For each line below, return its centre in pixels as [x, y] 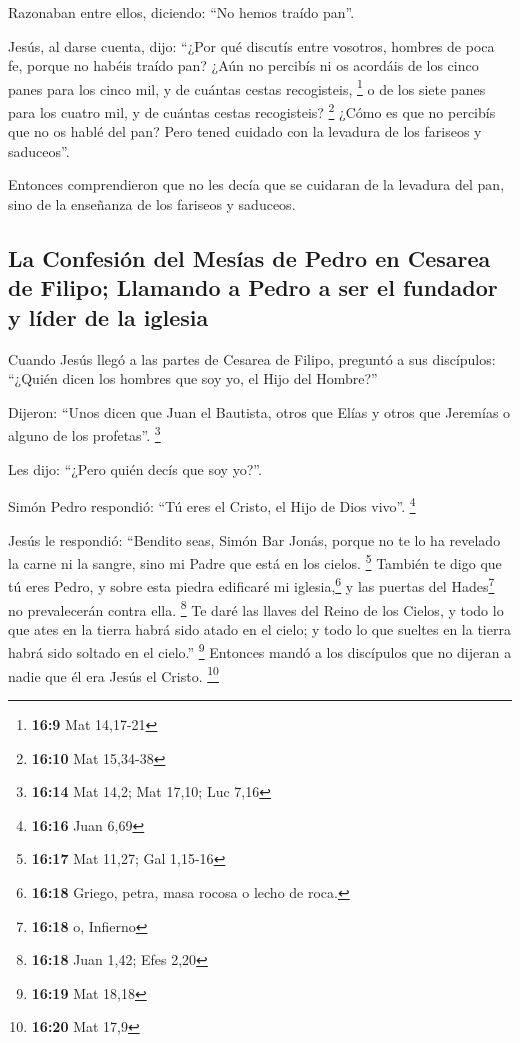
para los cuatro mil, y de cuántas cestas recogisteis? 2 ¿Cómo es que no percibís [252, 110]
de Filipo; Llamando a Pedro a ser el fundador [253, 287]
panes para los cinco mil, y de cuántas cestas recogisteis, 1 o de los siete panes [247, 87]
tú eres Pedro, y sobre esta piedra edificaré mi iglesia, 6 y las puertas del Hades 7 [251, 585]
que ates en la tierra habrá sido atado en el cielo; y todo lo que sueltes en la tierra [259, 628]
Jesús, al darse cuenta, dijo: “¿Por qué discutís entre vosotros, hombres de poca [251, 45]
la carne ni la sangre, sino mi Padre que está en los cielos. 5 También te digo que [255, 561]
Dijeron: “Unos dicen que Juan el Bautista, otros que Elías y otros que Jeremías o [259, 411]
